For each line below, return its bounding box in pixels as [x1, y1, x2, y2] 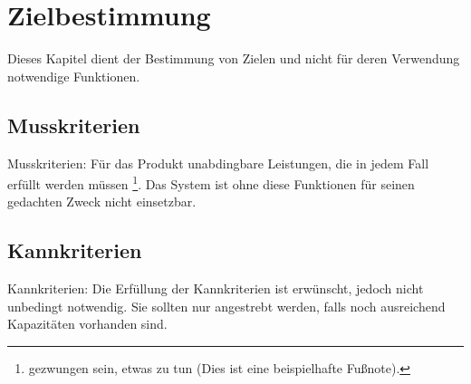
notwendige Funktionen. [7, 66, 140, 85]
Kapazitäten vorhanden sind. [7, 314, 168, 333]
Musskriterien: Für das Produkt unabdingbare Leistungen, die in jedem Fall [7, 153, 429, 172]
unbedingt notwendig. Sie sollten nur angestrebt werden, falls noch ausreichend [7, 296, 446, 315]
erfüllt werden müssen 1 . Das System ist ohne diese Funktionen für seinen [7, 172, 415, 193]
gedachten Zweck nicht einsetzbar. [7, 192, 197, 211]
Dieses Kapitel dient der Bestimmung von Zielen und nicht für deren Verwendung [7, 49, 460, 68]
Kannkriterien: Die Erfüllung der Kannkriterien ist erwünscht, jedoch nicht [7, 279, 424, 298]
